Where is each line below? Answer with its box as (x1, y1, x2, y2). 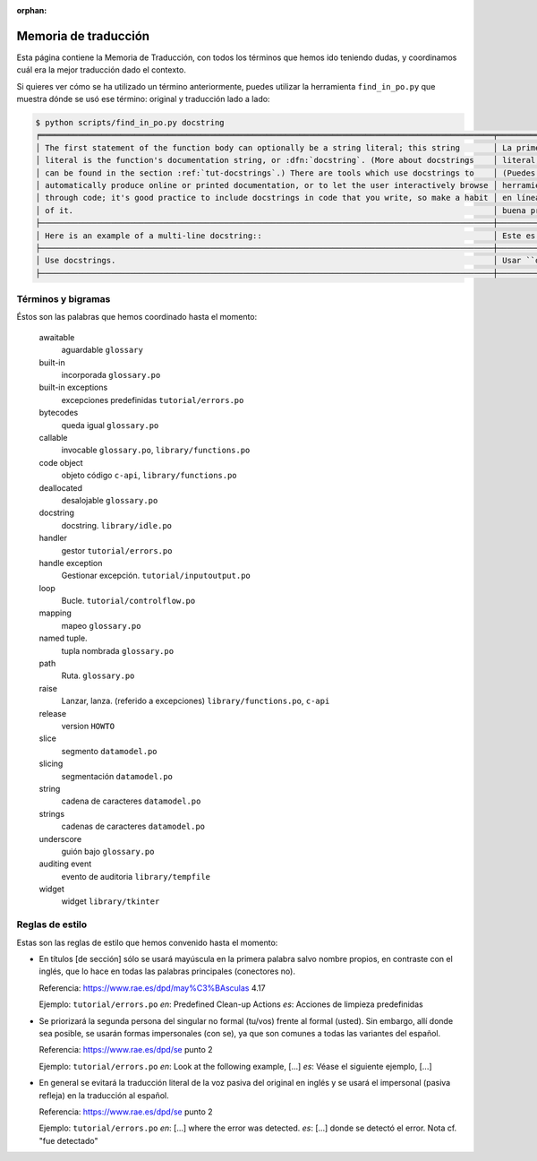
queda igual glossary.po (61, 419, 159, 430)
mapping (38, 607, 72, 618)
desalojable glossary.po (61, 494, 158, 505)
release (38, 708, 67, 718)
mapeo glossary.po (61, 620, 141, 631)
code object (38, 457, 84, 468)
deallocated (38, 482, 83, 493)
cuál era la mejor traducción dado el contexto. (16, 64, 187, 75)
